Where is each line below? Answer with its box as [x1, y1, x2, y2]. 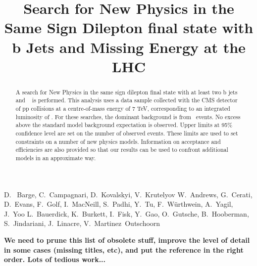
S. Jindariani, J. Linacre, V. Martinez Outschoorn [4, 218, 160, 228]
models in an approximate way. [15, 153, 96, 162]
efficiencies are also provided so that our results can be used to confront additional [15, 145, 228, 154]
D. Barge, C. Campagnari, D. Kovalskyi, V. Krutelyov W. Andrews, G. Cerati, [4, 189, 253, 199]
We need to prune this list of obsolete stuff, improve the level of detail [4, 235, 250, 245]
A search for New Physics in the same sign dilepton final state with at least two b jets [15, 88, 238, 96]
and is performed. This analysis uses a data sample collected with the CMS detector [15, 96, 238, 104]
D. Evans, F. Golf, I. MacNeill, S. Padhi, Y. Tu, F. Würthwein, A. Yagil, [4, 199, 233, 209]
